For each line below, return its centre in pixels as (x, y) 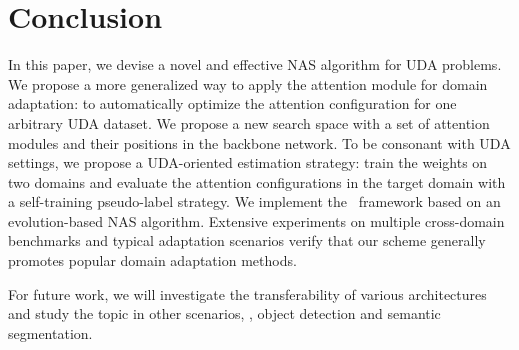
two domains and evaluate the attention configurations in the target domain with (257, 181)
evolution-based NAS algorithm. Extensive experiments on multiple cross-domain (256, 220)
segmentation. (50, 332)
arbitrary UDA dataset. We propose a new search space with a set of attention (249, 122)
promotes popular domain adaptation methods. (152, 260)
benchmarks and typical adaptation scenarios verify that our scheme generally (247, 240)
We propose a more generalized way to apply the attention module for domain (248, 83)
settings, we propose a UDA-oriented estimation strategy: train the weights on (248, 162)
